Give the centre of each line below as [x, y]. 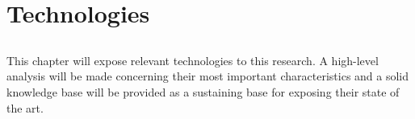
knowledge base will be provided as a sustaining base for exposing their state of [203, 91]
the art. [25, 107]
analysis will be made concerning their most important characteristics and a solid [208, 76]
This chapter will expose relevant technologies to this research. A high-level [193, 60]
